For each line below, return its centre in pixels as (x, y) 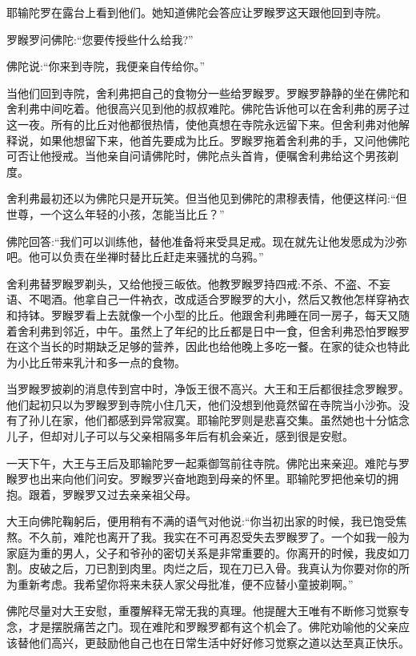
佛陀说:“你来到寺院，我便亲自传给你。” (106, 66)
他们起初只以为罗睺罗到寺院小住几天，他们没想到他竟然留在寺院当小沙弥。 (202, 404)
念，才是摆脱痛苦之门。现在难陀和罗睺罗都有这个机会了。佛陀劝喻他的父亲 (202, 626)
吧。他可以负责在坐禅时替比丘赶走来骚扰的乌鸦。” (135, 257)
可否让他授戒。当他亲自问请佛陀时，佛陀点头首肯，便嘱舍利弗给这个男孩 (197, 156)
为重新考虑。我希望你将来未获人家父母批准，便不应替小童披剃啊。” (180, 584)
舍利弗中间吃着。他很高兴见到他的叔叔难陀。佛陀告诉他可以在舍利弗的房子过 (208, 109)
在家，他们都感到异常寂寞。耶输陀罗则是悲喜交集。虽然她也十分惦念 (230, 420)
